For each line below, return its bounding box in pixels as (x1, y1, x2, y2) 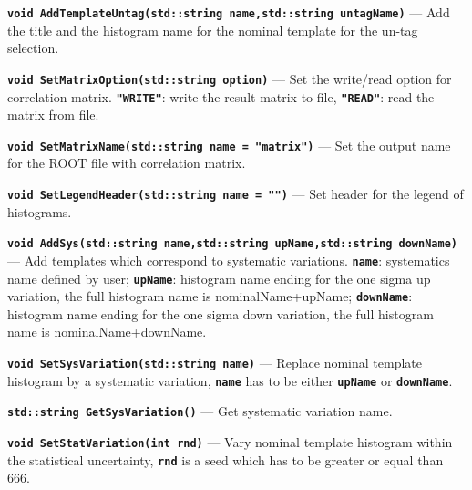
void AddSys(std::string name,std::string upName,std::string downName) (7, 237, 457, 251)
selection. (7, 38, 59, 57)
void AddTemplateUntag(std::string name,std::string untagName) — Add (7, 3, 450, 21)
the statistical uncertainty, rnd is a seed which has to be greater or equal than (7, 450, 444, 469)
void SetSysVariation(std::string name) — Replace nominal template (7, 353, 422, 372)
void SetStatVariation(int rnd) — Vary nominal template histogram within (7, 433, 453, 452)
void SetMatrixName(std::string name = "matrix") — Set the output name (7, 135, 451, 154)
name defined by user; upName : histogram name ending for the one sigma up (7, 268, 431, 287)
